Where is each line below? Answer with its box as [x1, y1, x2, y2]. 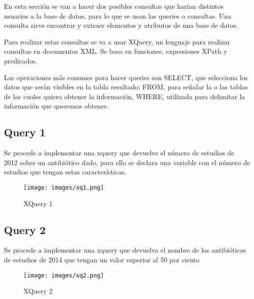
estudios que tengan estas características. [4, 167, 127, 177]
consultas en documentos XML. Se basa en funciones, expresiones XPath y [4, 46, 228, 56]
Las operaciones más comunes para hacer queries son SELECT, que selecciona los [4, 72, 248, 82]
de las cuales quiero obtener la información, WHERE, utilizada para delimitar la [4, 91, 245, 101]
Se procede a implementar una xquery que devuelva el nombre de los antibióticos [4, 245, 246, 255]
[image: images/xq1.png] [23, 184, 104, 191]
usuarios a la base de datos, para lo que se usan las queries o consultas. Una [4, 10, 232, 21]
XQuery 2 [23, 286, 53, 296]
